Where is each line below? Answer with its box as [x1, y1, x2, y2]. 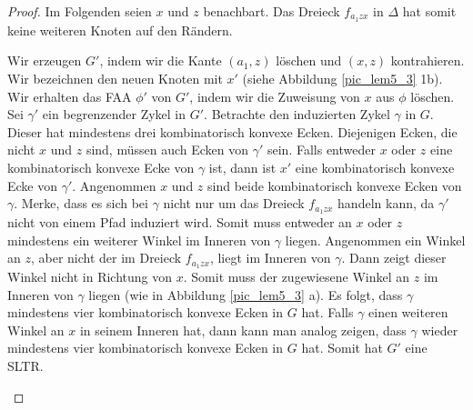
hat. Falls [301, 303, 354, 322]
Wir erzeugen [7, 51, 82, 70]
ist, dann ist [208, 158, 277, 177]
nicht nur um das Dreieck [163, 194, 305, 213]
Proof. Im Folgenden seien [7, 2, 152, 20]
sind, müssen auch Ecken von [86, 140, 249, 159]
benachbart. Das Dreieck [203, 2, 340, 20]
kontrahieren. [390, 51, 465, 70]
